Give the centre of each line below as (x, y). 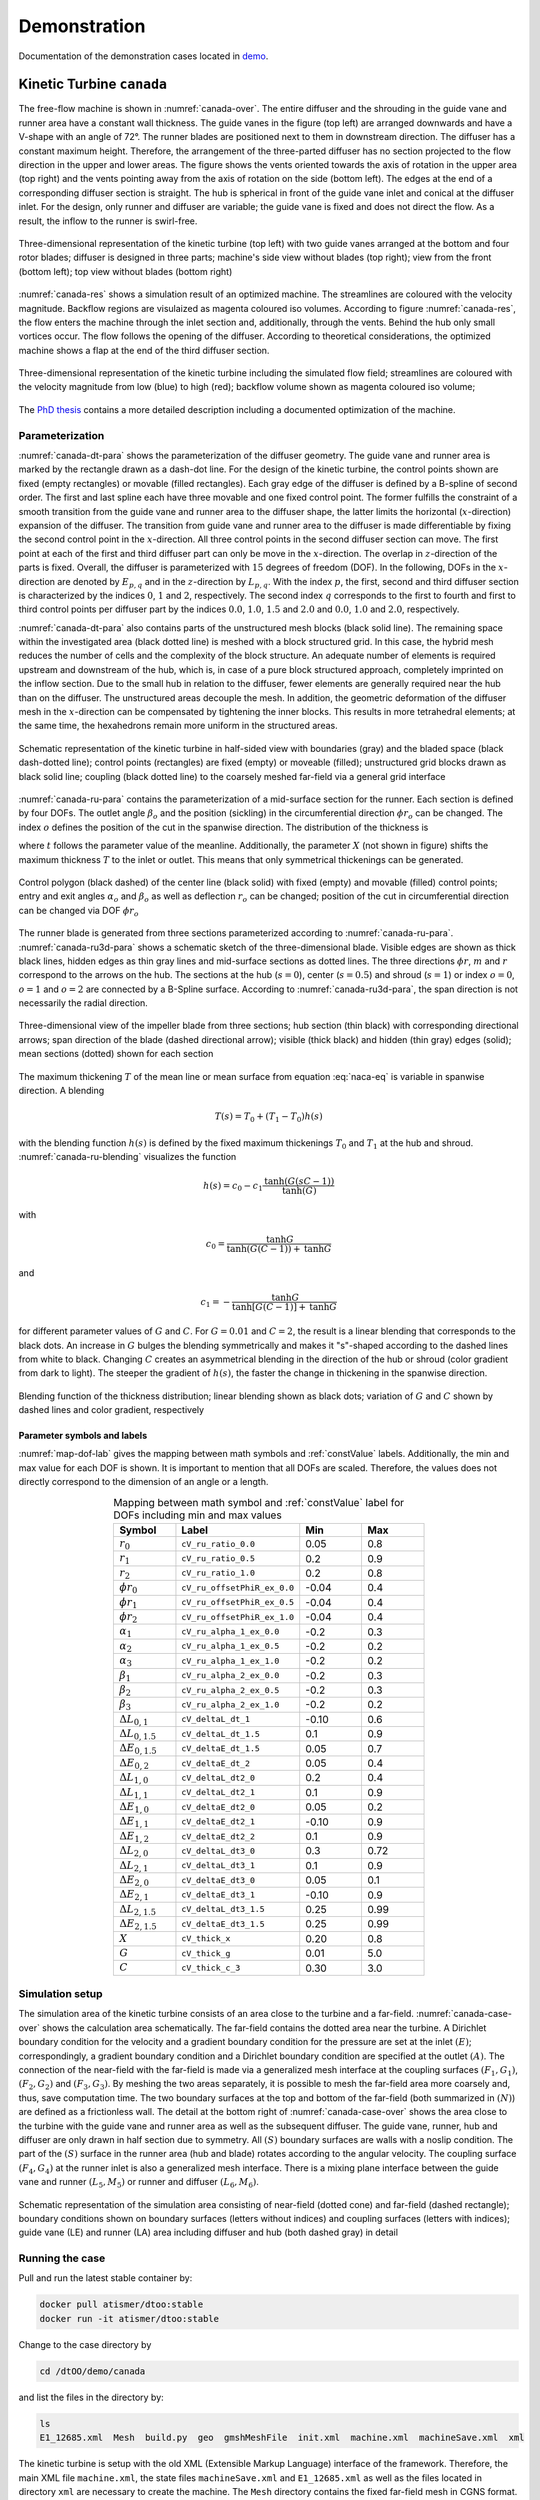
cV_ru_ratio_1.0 (218, 1573)
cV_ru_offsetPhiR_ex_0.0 (238, 1587)
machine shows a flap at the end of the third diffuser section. (144, 350)
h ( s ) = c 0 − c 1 (233, 1187)
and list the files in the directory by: (91, 2397)
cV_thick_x (206, 1938)
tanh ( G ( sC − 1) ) (299, 1181)
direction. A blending (61, 1091)
